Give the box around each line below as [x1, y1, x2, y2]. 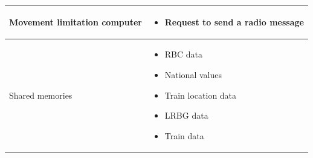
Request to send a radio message [164, 15, 304, 28]
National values [164, 68, 222, 81]
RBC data [164, 48, 202, 61]
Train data [164, 129, 204, 142]
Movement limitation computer [9, 15, 142, 28]
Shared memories [9, 88, 73, 101]
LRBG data [164, 109, 208, 122]
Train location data [164, 88, 237, 101]
